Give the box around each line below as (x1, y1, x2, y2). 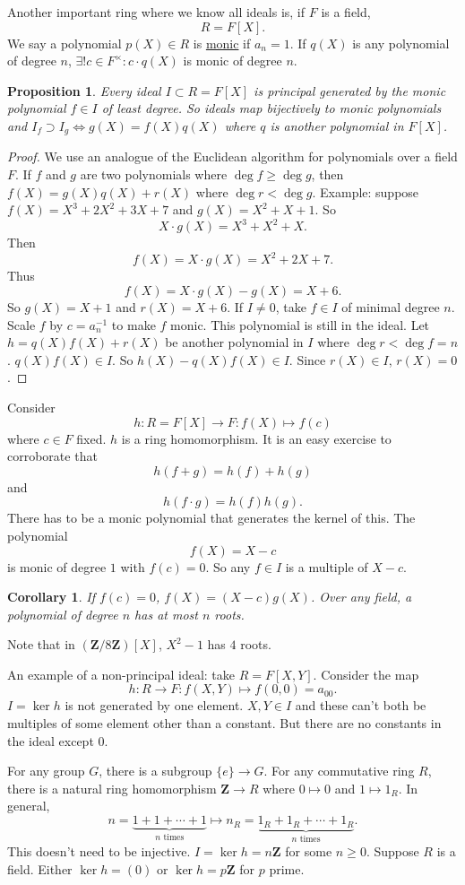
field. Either (7, 859, 73, 878)
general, (7, 796, 50, 815)
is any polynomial (352, 33, 450, 52)
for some (285, 841, 332, 860)
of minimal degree (341, 297, 440, 316)
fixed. (76, 429, 107, 447)
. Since (288, 350, 326, 369)
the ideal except (7, 731, 94, 750)
